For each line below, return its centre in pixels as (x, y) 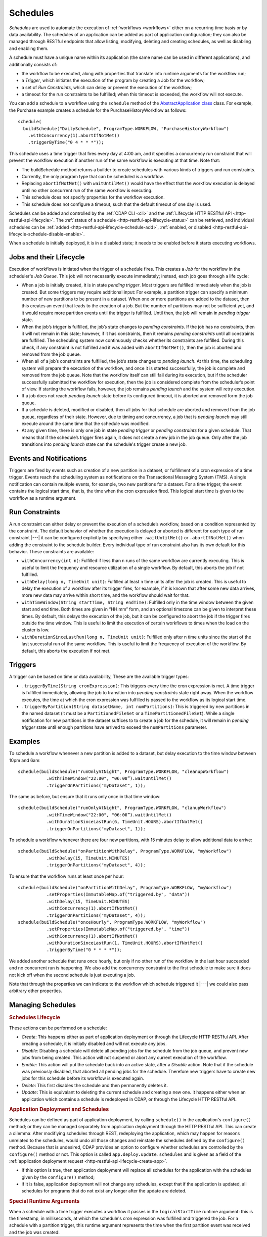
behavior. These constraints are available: (51, 552)
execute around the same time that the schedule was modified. (86, 424)
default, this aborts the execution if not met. (66, 651)
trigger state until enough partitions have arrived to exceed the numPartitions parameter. (114, 727)
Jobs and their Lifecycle (47, 257)
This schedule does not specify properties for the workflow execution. (93, 197)
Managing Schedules (43, 1005)
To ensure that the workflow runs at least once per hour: (67, 876)
